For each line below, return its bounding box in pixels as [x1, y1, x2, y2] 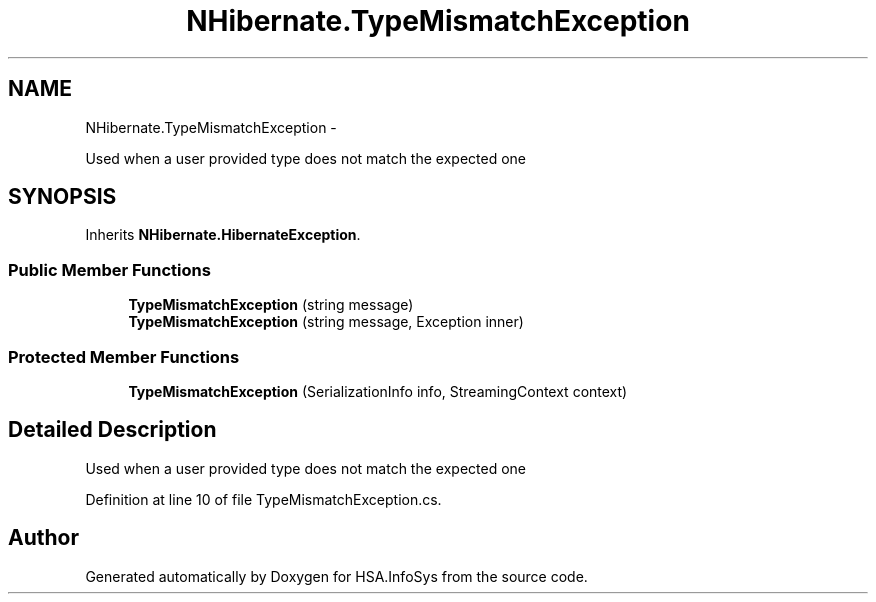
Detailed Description [8, 417, 217, 443]
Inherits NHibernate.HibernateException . [85, 226, 361, 244]
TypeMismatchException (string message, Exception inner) [128, 313, 524, 331]
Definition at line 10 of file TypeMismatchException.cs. [85, 490, 442, 508]
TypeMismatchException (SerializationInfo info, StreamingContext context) [128, 382, 628, 400]
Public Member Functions [8, 259, 211, 280]
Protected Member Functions [8, 346, 240, 367]
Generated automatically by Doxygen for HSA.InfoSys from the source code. [85, 567, 588, 585]
